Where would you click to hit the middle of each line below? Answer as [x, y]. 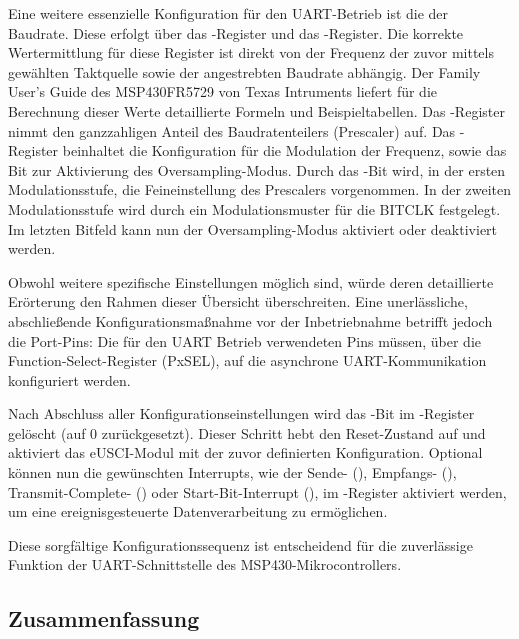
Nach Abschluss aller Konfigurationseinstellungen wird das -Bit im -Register [241, 413]
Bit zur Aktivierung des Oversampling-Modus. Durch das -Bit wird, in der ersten [257, 169]
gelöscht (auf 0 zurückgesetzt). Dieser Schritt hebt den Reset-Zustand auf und [247, 432]
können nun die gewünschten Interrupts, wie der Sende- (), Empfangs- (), [232, 472]
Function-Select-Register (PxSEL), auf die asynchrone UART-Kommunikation [247, 360]
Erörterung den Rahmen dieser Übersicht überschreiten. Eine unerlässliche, [238, 301]
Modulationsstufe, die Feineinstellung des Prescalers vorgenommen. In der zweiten [260, 189]
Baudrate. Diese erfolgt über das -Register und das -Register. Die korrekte [236, 32]
